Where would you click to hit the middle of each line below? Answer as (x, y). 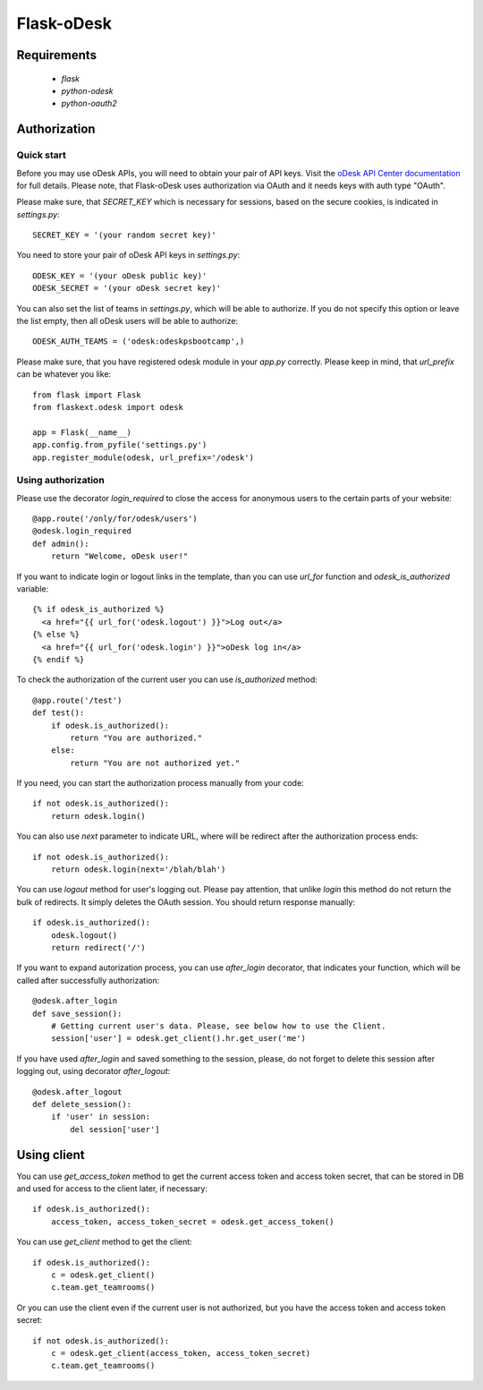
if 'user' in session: (101, 1117)
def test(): (59, 713)
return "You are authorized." (136, 738)
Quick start (42, 155)
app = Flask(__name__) (82, 432)
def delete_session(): (82, 1104)
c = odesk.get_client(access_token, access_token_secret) (181, 1353)
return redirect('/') (98, 947)
